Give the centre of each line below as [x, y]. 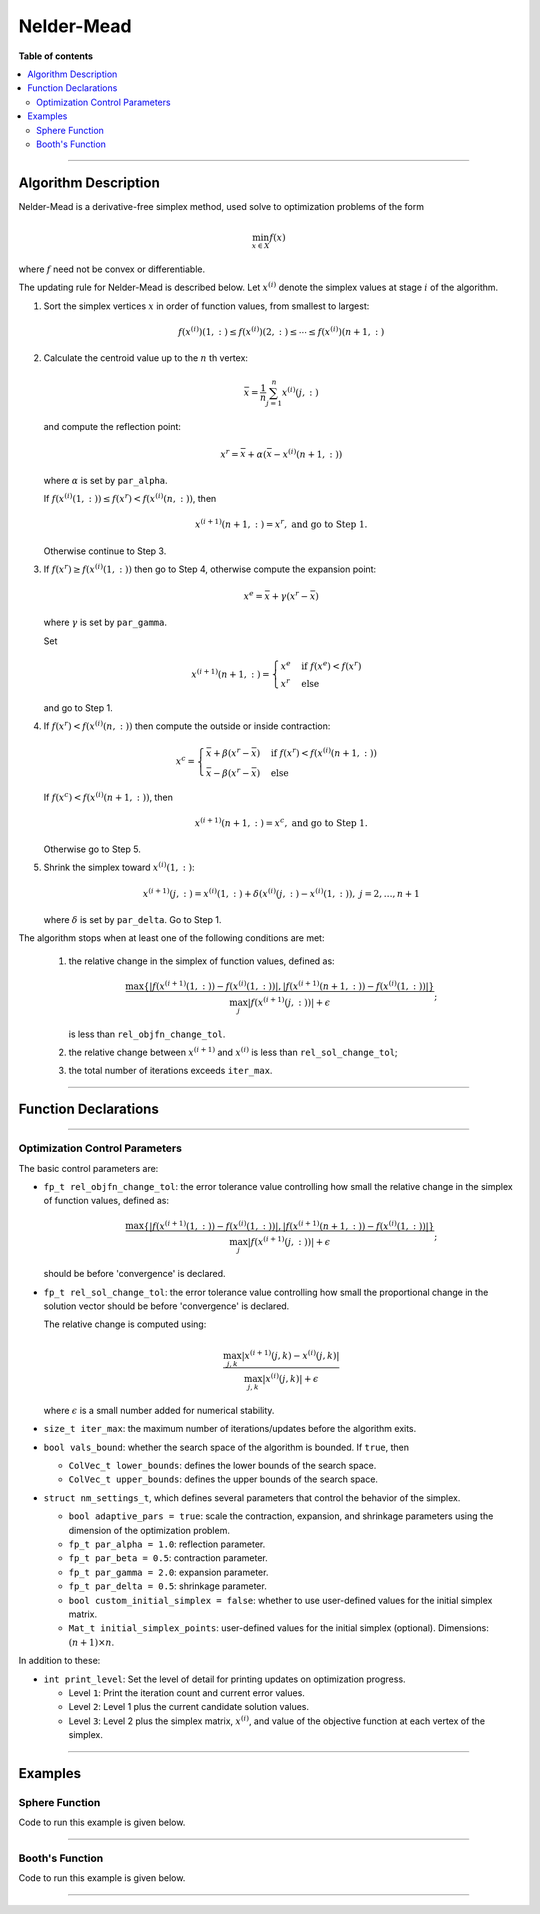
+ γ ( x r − [290, 595]
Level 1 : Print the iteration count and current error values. [186, 1692]
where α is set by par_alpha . [106, 480]
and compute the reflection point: [112, 427]
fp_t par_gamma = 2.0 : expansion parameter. [168, 1572]
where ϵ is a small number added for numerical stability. [159, 1410]
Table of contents [56, 56]
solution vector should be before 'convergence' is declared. [166, 1306]
